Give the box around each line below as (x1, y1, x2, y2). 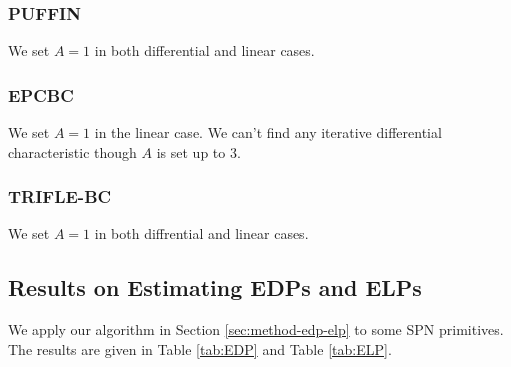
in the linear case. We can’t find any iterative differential (94, 122, 442, 143)
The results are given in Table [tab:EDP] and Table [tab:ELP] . (8, 338, 392, 359)
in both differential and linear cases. (94, 40, 315, 61)
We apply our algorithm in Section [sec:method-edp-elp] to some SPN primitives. (8, 319, 504, 340)
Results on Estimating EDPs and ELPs (8, 272, 422, 303)
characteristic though (8, 141, 137, 162)
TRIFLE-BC (8, 184, 112, 209)
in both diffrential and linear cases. (94, 223, 309, 244)
